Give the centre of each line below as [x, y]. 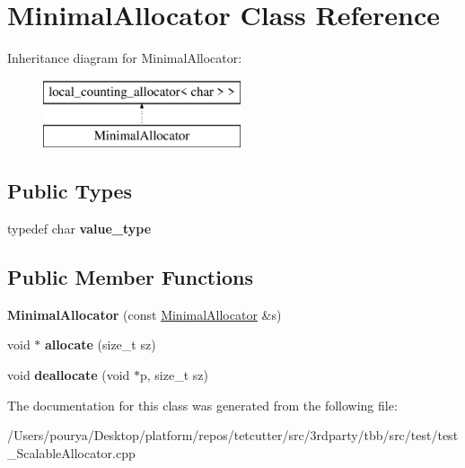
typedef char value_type [79, 229]
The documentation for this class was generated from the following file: [202, 405]
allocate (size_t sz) [101, 344]
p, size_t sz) [174, 375]
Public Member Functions [130, 277]
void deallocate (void [69, 375]
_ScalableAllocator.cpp [71, 452]
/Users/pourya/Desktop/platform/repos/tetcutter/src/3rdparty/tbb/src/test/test [233, 435]
